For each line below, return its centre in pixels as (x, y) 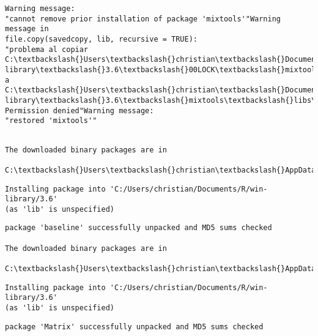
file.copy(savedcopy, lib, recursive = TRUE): (101, 39)
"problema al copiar (47, 49)
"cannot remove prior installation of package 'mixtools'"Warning (143, 19)
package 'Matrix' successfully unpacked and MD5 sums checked (134, 327)
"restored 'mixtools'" (51, 121)
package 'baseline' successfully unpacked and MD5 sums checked (139, 228)
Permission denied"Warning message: (79, 110)
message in (27, 29)
